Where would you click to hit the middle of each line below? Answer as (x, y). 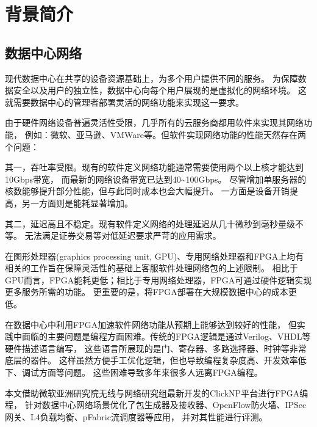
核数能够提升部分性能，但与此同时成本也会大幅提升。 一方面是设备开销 (147, 191)
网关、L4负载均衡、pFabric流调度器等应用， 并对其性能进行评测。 (136, 416)
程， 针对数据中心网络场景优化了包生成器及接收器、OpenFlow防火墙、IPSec (156, 405)
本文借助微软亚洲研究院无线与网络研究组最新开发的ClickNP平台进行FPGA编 (157, 392)
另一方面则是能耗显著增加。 (77, 203)
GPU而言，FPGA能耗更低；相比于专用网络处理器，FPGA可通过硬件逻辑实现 (158, 279)
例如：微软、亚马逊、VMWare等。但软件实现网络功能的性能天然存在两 (165, 134)
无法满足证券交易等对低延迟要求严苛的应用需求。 (123, 235)
